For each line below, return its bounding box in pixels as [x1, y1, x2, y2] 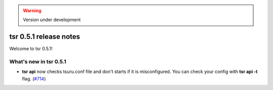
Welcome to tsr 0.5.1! [9, 46, 53, 52]
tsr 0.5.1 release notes [9, 33, 80, 41]
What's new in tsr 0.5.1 [9, 58, 67, 65]
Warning [23, 8, 41, 14]
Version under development [23, 17, 81, 23]
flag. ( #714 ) [22, 75, 46, 81]
